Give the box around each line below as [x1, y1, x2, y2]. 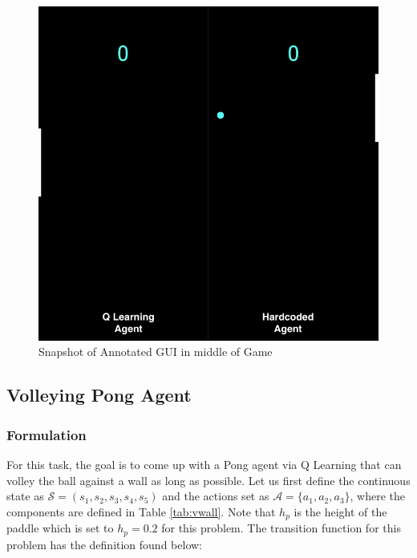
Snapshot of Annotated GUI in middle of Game [38, 343, 273, 360]
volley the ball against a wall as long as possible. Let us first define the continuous [6, 471, 411, 488]
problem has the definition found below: [6, 536, 202, 552]
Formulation [6, 424, 87, 444]
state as [6, 487, 44, 504]
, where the [350, 487, 406, 504]
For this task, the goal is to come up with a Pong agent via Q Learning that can [6, 456, 402, 473]
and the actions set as [162, 487, 269, 504]
